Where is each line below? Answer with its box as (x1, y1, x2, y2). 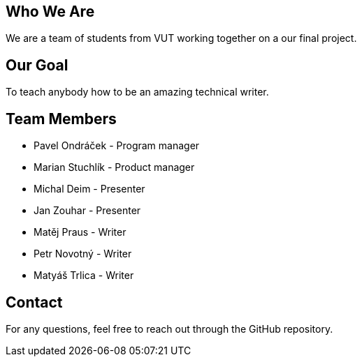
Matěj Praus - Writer (34, 226, 126, 239)
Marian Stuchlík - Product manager (34, 161, 195, 174)
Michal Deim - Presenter (34, 183, 145, 195)
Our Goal (6, 56, 68, 74)
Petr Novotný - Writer (34, 248, 132, 260)
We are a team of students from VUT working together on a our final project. (6, 32, 357, 45)
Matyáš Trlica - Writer (34, 269, 134, 282)
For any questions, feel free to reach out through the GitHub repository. (6, 322, 333, 335)
